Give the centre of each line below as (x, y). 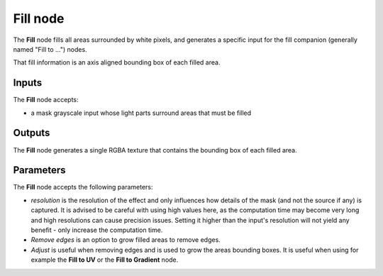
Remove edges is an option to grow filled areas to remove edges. (126, 240)
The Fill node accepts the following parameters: (83, 187)
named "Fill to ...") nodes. (50, 49)
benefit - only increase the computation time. (97, 230)
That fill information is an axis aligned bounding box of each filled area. (117, 62)
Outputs (32, 133)
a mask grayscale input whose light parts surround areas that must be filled (141, 113)
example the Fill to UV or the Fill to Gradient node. (105, 260)
